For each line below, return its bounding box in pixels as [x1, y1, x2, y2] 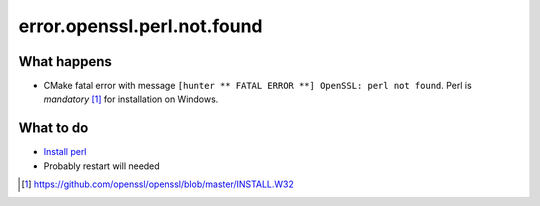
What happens [18, 53, 112, 70]
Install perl [43, 146, 87, 158]
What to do [18, 120, 89, 137]
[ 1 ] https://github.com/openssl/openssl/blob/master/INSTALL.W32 [21, 178, 295, 190]
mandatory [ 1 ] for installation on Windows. [43, 93, 219, 105]
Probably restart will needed [43, 160, 160, 172]
